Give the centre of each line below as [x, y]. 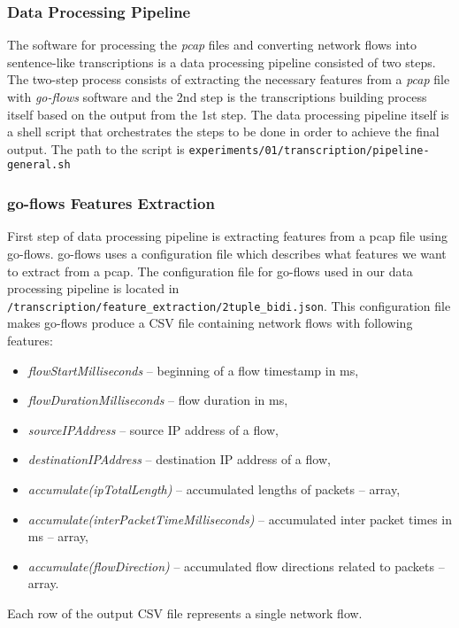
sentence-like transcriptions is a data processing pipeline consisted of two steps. [222, 62]
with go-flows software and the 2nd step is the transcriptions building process [217, 97]
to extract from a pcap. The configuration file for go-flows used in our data [210, 271]
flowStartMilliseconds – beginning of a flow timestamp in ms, [193, 370]
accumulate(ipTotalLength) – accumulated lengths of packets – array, [214, 488]
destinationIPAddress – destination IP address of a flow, [179, 459]
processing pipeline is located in [93, 288]
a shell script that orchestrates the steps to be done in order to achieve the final [223, 132]
